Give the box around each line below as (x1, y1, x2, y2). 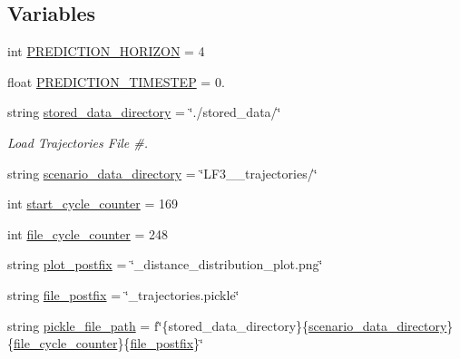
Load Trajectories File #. (7, 132, 148, 151)
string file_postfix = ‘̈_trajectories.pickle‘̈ (7, 285, 240, 304)
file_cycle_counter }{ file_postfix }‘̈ (14, 334, 203, 353)
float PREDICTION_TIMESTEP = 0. (7, 72, 225, 91)
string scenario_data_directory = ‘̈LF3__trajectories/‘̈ (7, 163, 318, 182)
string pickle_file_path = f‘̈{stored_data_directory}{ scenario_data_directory (7, 315, 447, 335)
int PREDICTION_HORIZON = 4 (7, 42, 205, 61)
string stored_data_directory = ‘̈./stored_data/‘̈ (7, 102, 281, 121)
